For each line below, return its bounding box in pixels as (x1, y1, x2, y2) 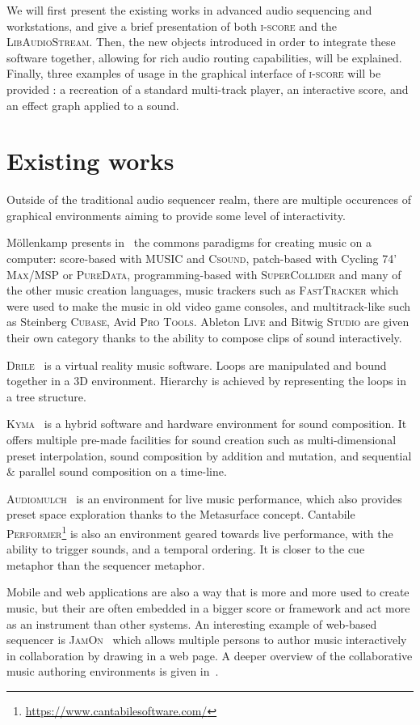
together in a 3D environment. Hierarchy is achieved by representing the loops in (6, 372, 406, 389)
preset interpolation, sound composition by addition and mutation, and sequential (6, 447, 412, 464)
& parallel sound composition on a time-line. (6, 463, 227, 480)
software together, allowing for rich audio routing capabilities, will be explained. (6, 49, 402, 66)
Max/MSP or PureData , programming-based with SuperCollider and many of (6, 265, 401, 282)
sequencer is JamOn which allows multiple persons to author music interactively (6, 631, 407, 648)
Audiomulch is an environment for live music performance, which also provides (6, 490, 402, 507)
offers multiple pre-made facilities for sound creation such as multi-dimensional (6, 431, 397, 447)
